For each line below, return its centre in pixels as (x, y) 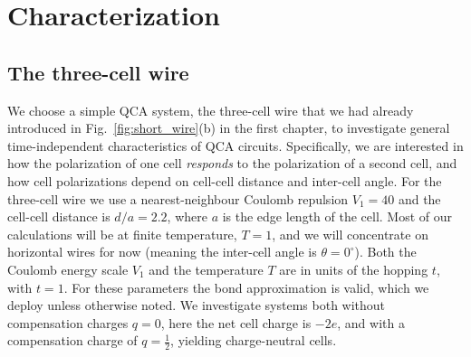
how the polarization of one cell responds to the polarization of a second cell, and (232, 163)
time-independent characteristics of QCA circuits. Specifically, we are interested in (235, 145)
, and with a (371, 322)
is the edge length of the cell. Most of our (337, 216)
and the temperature (206, 269)
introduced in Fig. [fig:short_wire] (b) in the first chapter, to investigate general (229, 128)
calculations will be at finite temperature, (122, 234)
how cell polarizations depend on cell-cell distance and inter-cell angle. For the (225, 180)
